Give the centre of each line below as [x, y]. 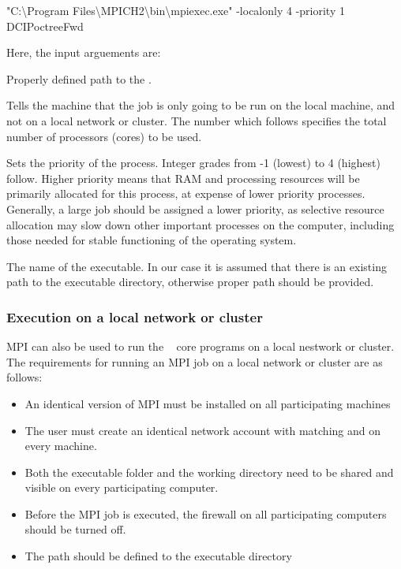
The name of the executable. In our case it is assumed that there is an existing [197, 266]
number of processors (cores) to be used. [104, 136]
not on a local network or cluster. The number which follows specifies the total [197, 120]
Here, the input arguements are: [84, 52]
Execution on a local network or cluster [135, 316]
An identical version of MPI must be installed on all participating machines [208, 403]
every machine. [61, 446]
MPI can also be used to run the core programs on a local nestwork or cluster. [200, 346]
